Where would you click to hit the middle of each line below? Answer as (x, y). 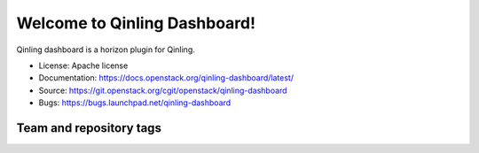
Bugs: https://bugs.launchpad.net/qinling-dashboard (135, 103)
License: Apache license (83, 65)
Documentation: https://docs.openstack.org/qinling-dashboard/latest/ (166, 78)
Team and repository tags (89, 128)
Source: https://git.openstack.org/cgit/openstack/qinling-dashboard (163, 90)
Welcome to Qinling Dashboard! (136, 23)
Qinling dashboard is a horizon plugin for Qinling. (106, 50)
